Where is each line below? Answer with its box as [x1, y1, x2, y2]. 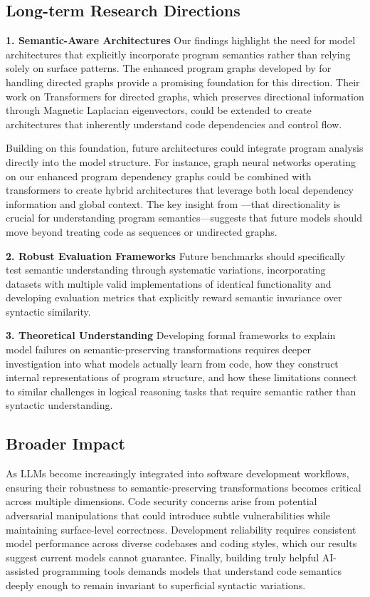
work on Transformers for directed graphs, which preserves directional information [6, 88, 364, 103]
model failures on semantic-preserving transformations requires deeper [6, 342, 311, 357]
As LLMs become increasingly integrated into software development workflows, [6, 466, 349, 481]
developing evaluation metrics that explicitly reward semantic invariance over [6, 290, 342, 305]
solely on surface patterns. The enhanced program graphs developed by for [6, 61, 332, 76]
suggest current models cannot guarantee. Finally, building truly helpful [6, 549, 319, 564]
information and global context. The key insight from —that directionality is [6, 196, 341, 211]
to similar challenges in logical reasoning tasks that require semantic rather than [6, 383, 356, 398]
